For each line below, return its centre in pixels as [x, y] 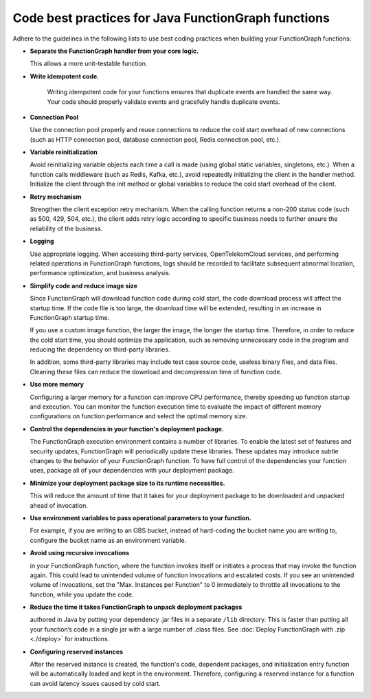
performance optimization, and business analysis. [100, 273]
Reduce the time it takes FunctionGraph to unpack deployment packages [136, 607]
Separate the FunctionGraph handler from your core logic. [114, 51]
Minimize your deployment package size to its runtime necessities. [127, 483]
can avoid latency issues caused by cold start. [95, 683]
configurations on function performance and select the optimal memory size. [138, 416]
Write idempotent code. [65, 76]
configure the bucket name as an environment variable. [108, 540]
